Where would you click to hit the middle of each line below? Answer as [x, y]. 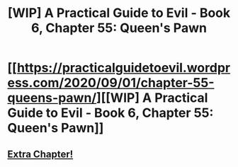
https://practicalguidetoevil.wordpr [124, 68]
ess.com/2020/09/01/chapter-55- [111, 83]
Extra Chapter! [40, 154]
